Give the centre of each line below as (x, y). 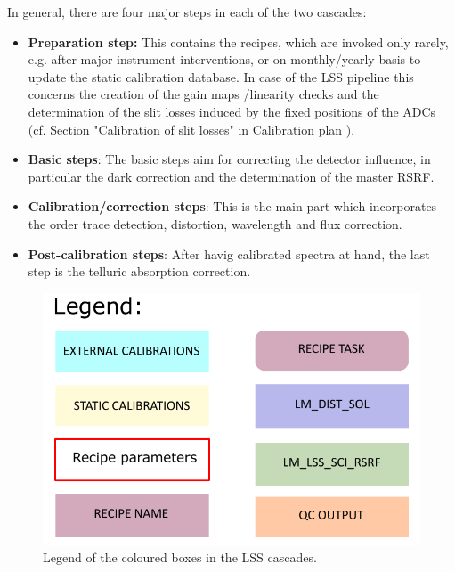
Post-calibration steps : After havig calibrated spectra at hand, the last (229, 253)
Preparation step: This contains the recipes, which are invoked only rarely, (238, 41)
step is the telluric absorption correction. (139, 271)
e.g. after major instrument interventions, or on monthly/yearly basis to (224, 59)
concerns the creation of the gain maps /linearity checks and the (203, 94)
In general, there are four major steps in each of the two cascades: (187, 12)
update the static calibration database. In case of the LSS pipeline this (221, 76)
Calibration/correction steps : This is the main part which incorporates (232, 206)
